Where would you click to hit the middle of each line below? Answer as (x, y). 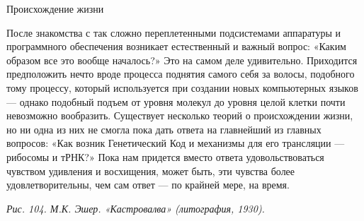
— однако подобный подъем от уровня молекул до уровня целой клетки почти (176, 101)
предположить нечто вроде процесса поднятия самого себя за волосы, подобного (181, 74)
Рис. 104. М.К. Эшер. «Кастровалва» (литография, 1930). (136, 208)
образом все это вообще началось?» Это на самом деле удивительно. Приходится (182, 60)
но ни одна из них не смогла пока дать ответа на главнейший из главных (164, 129)
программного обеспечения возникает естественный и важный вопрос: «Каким (176, 46)
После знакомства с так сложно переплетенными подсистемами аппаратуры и (174, 32)
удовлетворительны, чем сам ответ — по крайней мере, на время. (148, 185)
